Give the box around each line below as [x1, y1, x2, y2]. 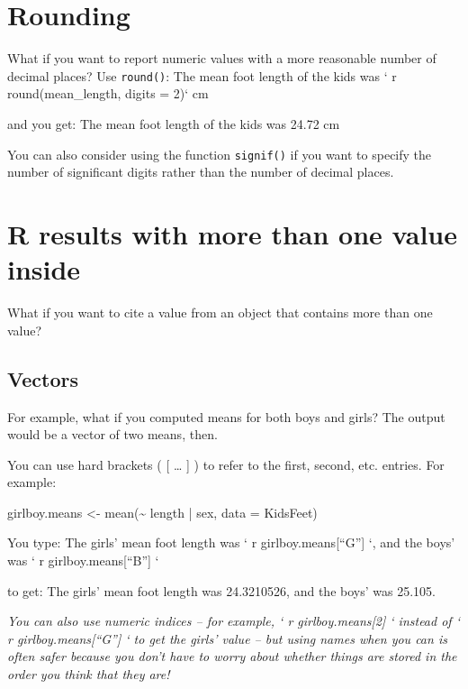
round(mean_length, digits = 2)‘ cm [7, 84, 209, 103]
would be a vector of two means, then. [7, 425, 218, 444]
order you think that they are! [7, 665, 170, 684]
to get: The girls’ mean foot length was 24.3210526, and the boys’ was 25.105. [7, 581, 436, 600]
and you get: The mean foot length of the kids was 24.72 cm [7, 114, 340, 133]
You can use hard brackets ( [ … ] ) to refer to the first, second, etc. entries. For [7, 455, 445, 473]
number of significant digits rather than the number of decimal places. [7, 162, 394, 181]
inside [7, 251, 81, 288]
